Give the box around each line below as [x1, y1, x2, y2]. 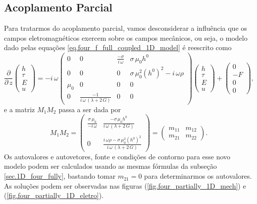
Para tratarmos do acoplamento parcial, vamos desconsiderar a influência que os [4, 23, 247, 33]
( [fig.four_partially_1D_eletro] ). [4, 190, 104, 201]
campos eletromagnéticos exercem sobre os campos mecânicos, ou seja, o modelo [4, 32, 248, 43]
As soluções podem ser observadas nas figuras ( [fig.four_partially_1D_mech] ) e [4, 180, 246, 191]
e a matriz [4, 104, 35, 114]
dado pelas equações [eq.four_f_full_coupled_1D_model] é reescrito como [4, 42, 232, 53]
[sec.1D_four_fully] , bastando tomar [4, 171, 116, 181]
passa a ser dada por [58, 104, 121, 114]
